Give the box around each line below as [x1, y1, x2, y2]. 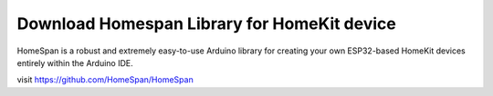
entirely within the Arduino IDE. [16, 57, 133, 68]
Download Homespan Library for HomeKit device [16, 14, 396, 34]
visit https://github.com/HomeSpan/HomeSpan [16, 74, 194, 85]
